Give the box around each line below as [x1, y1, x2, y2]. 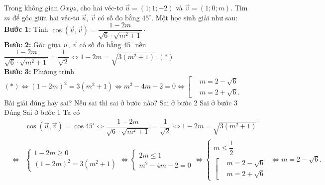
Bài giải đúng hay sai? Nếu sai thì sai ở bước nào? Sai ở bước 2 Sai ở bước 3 [4, 97, 238, 107]
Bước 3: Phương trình [4, 66, 74, 76]
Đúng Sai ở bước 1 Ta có [4, 107, 80, 117]
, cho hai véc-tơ [76, 2, 123, 12]
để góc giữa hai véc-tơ [12, 12, 80, 22]
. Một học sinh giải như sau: [151, 12, 237, 22]
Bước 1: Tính [4, 24, 48, 34]
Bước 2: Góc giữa [4, 39, 61, 49]
